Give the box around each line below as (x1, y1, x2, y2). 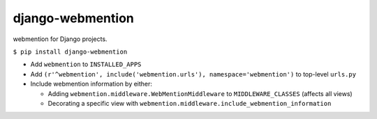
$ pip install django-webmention (13, 47, 128, 56)
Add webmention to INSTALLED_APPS (30, 60, 142, 69)
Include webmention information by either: (30, 80, 153, 88)
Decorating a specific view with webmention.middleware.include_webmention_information (47, 99, 332, 107)
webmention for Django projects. (13, 35, 108, 43)
